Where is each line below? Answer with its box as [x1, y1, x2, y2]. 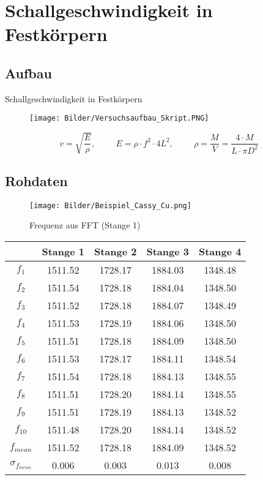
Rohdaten [5, 171, 68, 190]
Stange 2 [94, 244, 137, 259]
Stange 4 [198, 244, 242, 259]
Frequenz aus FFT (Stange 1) [29, 219, 141, 231]
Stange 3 [146, 244, 189, 259]
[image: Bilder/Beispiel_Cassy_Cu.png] [29, 201, 191, 210]
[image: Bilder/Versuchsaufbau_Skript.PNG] [29, 114, 209, 123]
